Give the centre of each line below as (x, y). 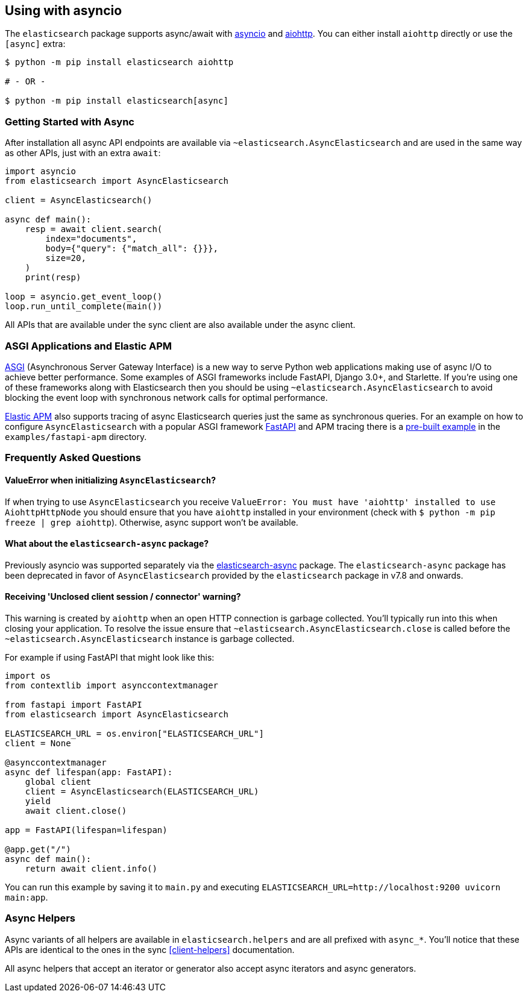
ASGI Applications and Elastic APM (88, 346)
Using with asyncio (64, 11)
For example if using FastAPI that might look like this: (110, 657)
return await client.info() (91, 868)
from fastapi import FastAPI (74, 704)
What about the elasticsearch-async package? (107, 544)
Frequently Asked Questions (73, 458)
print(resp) (53, 278)
